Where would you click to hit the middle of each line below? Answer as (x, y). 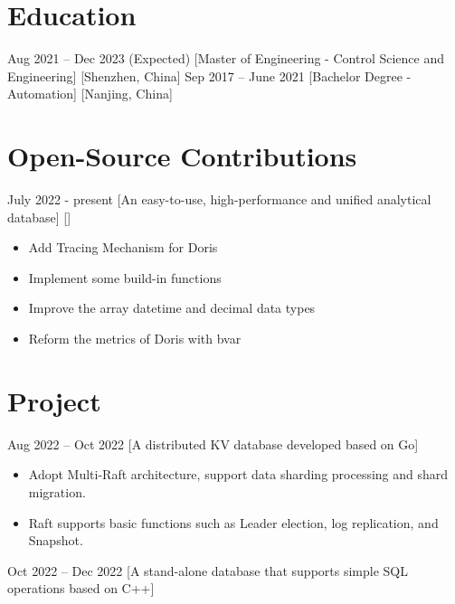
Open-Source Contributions (182, 156)
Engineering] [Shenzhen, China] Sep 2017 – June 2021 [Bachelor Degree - (209, 75)
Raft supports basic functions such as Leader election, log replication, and (233, 522)
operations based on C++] (81, 588)
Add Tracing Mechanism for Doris (123, 247)
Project (54, 400)
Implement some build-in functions (125, 277)
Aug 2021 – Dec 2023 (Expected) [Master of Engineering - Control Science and (226, 58)
